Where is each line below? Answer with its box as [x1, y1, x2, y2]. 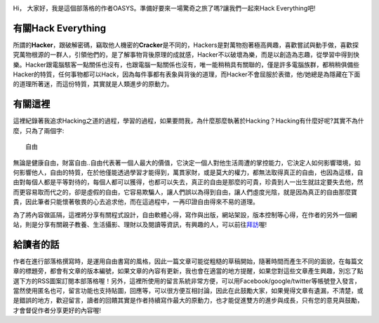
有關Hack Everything [13, 22, 107, 34]
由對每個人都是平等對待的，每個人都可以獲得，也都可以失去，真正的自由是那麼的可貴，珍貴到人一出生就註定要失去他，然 [13, 178, 364, 186]
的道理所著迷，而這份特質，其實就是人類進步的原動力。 [13, 80, 173, 88]
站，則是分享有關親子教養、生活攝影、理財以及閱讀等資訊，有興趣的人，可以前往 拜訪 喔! [13, 220, 267, 228]
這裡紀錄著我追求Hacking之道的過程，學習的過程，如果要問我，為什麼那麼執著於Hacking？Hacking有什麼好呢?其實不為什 [13, 116, 364, 125]
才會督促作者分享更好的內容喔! [13, 305, 102, 315]
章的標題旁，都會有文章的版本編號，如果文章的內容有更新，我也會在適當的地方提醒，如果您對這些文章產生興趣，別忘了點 [13, 267, 364, 275]
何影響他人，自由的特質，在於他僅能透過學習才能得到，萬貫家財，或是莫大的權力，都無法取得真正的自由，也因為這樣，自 [13, 168, 364, 177]
